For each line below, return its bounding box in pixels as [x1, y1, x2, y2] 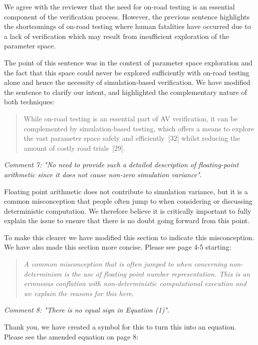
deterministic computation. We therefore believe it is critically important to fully [4, 205, 252, 216]
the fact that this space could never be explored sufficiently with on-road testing [4, 67, 250, 77]
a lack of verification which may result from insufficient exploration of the [4, 30, 229, 41]
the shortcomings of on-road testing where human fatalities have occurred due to [4, 21, 251, 31]
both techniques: [4, 96, 54, 107]
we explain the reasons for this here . [23, 288, 134, 298]
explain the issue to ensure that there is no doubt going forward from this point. [4, 215, 250, 226]
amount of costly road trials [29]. [23, 142, 125, 153]
